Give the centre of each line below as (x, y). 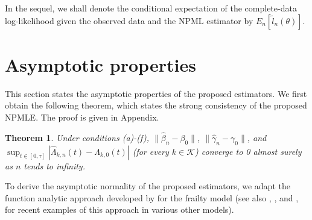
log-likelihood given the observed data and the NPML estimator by (129, 20)
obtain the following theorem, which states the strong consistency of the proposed (156, 105)
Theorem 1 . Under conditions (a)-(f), (77, 137)
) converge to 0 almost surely (248, 151)
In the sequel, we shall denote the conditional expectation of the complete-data (151, 8)
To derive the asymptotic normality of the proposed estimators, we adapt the (148, 186)
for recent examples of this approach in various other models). (119, 209)
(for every (151, 151)
